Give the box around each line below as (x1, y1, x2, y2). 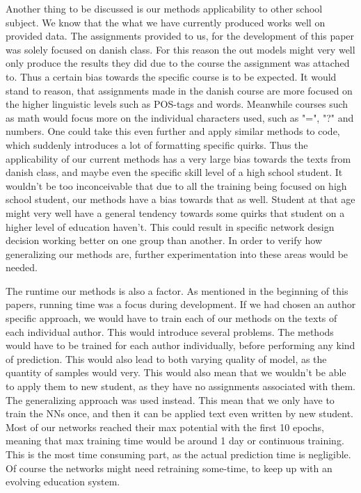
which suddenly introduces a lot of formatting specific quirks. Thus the (6, 137, 308, 152)
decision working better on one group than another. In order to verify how (6, 233, 322, 248)
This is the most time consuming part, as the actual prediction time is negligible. (6, 447, 351, 461)
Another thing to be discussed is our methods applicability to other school (6, 1, 323, 15)
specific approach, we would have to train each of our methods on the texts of (6, 311, 337, 325)
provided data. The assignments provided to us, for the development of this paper (6, 29, 355, 43)
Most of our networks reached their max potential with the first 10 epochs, (6, 419, 324, 434)
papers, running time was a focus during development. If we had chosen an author (6, 297, 356, 312)
